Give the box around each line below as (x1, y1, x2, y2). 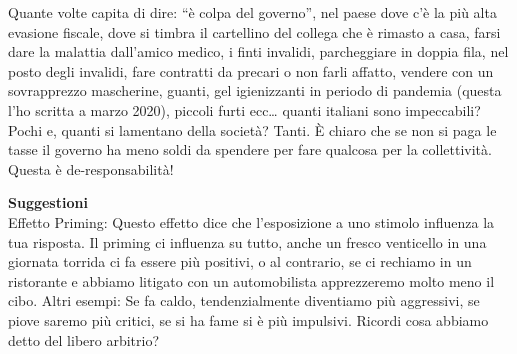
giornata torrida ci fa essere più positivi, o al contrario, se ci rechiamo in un (8, 251, 472, 272)
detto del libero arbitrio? (8, 329, 160, 350)
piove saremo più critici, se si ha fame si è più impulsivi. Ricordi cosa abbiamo (8, 309, 489, 330)
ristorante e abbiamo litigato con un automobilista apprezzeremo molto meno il (8, 270, 495, 291)
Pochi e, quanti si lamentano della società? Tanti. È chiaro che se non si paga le (8, 119, 497, 140)
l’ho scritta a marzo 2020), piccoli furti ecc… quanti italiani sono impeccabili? (8, 99, 481, 120)
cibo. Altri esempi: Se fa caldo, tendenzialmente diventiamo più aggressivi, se (8, 290, 480, 311)
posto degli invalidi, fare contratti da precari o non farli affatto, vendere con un (8, 60, 494, 81)
